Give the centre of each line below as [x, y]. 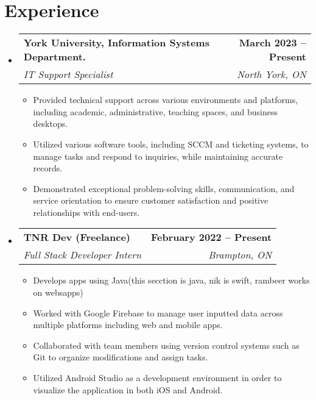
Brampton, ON [240, 255]
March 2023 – [272, 43]
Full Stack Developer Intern [82, 255]
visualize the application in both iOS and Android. [128, 389]
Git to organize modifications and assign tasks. [121, 357]
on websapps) [58, 292]
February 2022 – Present [211, 237]
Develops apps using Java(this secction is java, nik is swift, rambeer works [171, 280]
